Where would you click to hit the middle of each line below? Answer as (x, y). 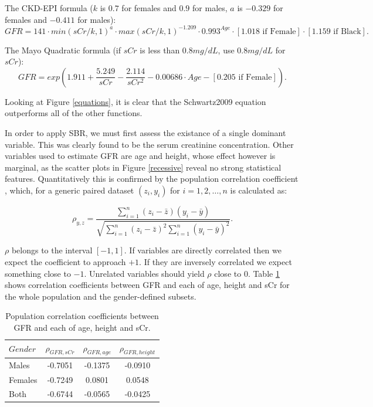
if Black (347, 31)
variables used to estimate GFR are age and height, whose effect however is (140, 156)
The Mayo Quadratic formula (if (63, 50)
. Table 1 (264, 273)
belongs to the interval (52, 250)
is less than (160, 50)
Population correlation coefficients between (82, 316)
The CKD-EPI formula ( (49, 8)
